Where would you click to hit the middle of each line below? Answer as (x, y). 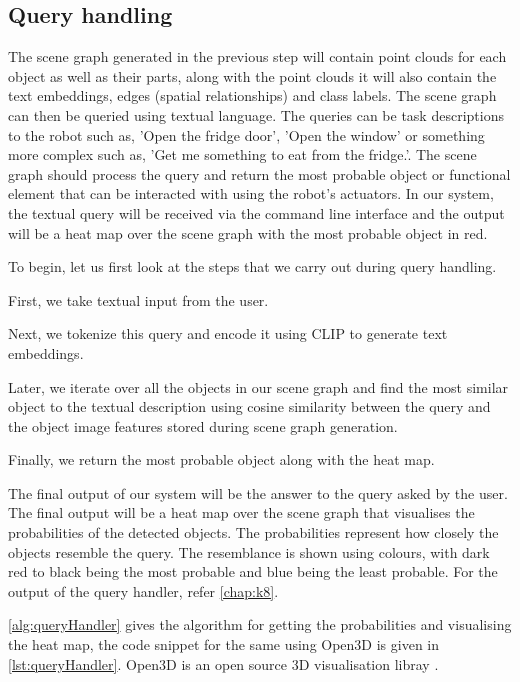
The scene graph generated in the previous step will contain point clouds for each (257, 56)
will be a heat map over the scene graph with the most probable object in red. (248, 232)
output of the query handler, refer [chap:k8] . (143, 590)
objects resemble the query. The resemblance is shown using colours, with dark (249, 551)
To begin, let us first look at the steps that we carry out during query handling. (252, 266)
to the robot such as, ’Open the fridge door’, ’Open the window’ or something (246, 134)
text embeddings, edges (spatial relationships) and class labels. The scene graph (252, 95)
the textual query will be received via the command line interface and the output (256, 212)
